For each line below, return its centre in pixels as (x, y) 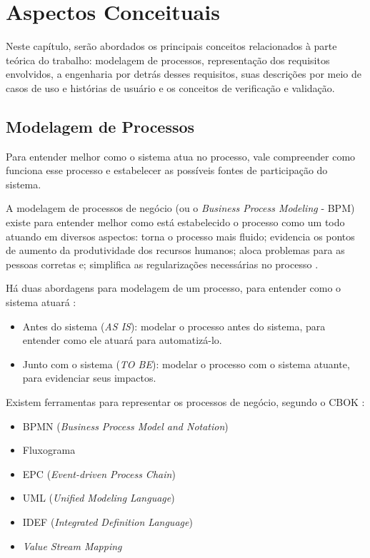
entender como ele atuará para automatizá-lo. (122, 340)
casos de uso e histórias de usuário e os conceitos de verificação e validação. (170, 87)
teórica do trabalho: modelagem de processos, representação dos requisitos (168, 60)
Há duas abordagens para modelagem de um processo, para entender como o (174, 288)
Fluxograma (49, 450)
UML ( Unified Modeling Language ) (99, 498)
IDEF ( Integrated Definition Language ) (107, 521)
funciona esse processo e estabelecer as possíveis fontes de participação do (167, 170)
